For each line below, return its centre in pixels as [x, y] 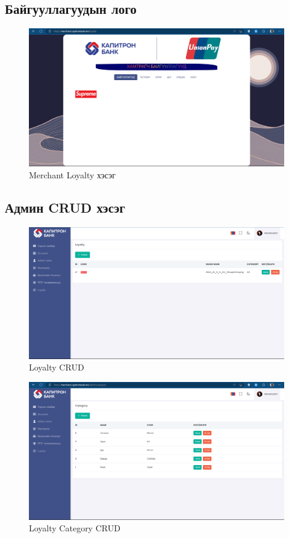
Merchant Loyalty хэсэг [72, 174]
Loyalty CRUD [57, 367]
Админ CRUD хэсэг [65, 207]
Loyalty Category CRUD [75, 528]
